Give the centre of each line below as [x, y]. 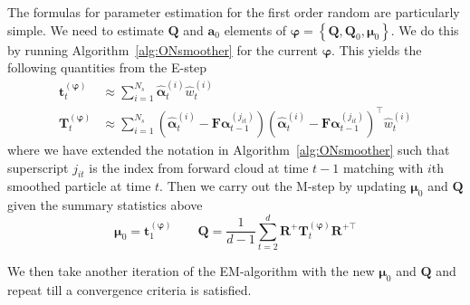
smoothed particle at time [79, 186]
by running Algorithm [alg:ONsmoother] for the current [163, 49]
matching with [383, 167]
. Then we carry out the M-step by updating [283, 186]
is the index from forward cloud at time [199, 167]
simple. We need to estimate [86, 29]
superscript [38, 167]
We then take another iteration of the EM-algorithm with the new [191, 270]
